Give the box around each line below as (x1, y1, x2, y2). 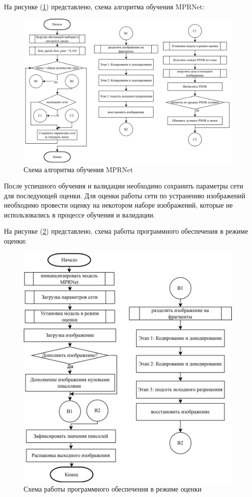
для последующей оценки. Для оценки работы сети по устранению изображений (4, 190, 246, 200)
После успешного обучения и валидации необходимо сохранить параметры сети (4, 181, 243, 191)
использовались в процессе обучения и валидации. (4, 209, 155, 219)
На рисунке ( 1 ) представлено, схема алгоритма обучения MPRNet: (4, 1, 205, 11)
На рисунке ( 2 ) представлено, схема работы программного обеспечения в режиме (4, 226, 248, 236)
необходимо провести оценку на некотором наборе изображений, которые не (4, 200, 233, 210)
